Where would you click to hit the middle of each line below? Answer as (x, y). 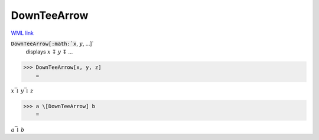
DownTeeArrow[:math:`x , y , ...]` (52, 44)
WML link (22, 33)
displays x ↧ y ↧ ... (49, 52)
